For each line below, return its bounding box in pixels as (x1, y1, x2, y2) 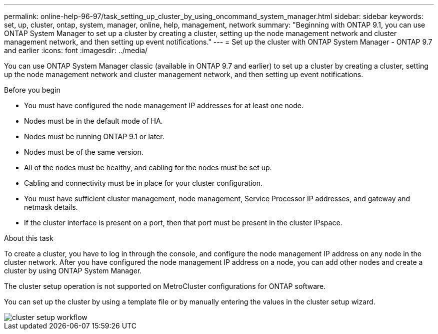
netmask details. (24, 203, 78, 211)
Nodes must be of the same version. (24, 148, 143, 156)
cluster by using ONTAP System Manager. (4, 266, 142, 275)
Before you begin (4, 86, 60, 94)
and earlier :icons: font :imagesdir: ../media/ (4, 46, 148, 55)
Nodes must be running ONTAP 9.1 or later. (24, 132, 164, 141)
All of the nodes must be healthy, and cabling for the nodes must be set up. (24, 163, 272, 172)
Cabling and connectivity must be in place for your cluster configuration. (24, 179, 263, 187)
